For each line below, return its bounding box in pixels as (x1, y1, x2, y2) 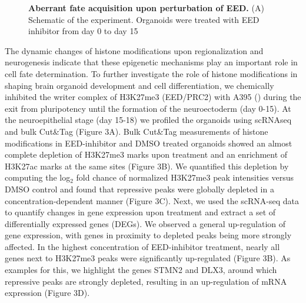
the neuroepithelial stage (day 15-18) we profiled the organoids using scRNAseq (5, 114, 292, 126)
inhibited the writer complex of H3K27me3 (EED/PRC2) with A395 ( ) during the (5, 91, 301, 103)
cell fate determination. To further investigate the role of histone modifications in (5, 67, 298, 79)
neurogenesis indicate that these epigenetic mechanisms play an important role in (5, 56, 298, 68)
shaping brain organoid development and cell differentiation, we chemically (5, 79, 274, 91)
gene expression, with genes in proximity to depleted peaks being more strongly (5, 229, 292, 241)
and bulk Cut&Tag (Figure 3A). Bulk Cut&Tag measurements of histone (5, 125, 268, 137)
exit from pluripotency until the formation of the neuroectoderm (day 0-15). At (5, 102, 291, 114)
